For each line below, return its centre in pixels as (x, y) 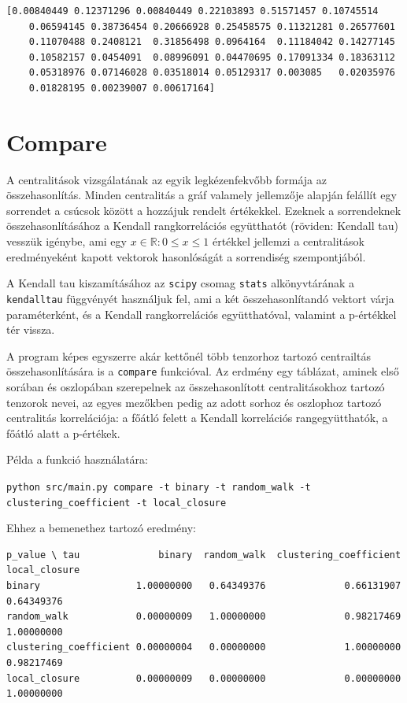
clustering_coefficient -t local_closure (117, 503)
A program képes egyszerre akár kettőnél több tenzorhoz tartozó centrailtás (189, 355)
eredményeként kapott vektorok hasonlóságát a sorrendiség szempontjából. (186, 256)
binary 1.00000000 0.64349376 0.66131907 (204, 586)
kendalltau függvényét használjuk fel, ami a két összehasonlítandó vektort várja (200, 298)
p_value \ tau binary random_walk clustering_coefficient (204, 555)
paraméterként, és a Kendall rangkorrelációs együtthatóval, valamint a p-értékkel (202, 314)
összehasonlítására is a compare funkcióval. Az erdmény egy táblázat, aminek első (203, 371)
